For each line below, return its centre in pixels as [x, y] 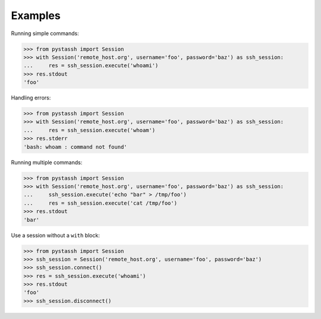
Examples [36, 15]
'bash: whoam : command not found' [75, 147]
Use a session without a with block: [56, 235]
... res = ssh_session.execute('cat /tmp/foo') [100, 203]
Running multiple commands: [47, 162]
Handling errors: [31, 98]
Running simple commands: [45, 33]
